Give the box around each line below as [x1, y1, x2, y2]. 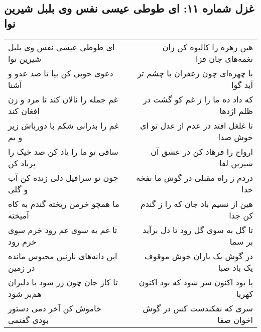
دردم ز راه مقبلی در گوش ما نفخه [136, 171, 253, 183]
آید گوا [231, 78, 253, 90]
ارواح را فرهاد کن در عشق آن [151, 145, 253, 157]
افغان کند [8, 104, 40, 117]
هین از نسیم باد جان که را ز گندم [140, 197, 253, 209]
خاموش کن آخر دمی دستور [8, 302, 101, 314]
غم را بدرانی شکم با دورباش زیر [8, 119, 119, 131]
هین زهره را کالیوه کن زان [162, 41, 253, 53]
